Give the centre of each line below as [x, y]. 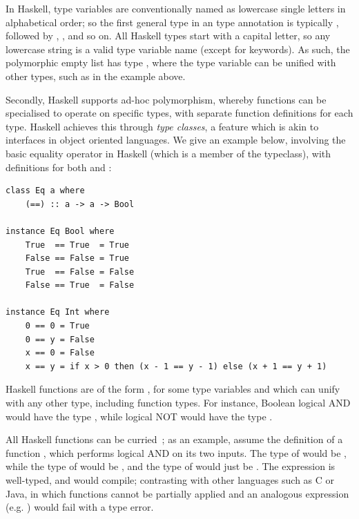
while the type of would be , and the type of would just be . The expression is [171, 466]
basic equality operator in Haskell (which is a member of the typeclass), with [168, 153]
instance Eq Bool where [60, 231]
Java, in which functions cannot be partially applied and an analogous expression [177, 493]
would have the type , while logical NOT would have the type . [139, 416]
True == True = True [77, 245]
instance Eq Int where [58, 312]
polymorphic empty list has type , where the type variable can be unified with [171, 62]
